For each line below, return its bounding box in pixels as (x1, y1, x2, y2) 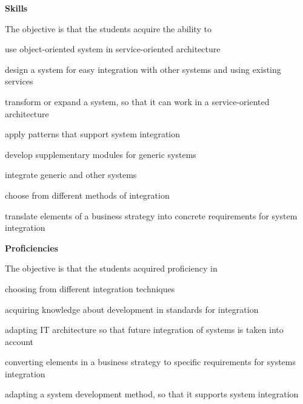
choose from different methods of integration (5, 188, 170, 201)
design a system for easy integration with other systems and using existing (5, 63, 281, 75)
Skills (5, 2, 28, 14)
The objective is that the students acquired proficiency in (5, 262, 218, 275)
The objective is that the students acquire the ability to (5, 22, 211, 35)
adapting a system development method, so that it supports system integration (5, 388, 299, 400)
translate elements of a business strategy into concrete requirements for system (5, 209, 298, 222)
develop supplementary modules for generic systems (5, 148, 196, 160)
